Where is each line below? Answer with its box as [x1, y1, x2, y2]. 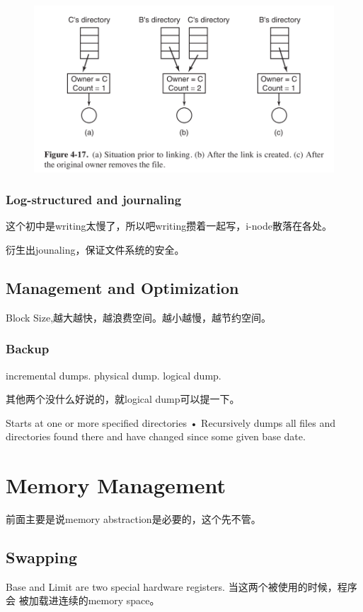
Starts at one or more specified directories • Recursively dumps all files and [6, 415, 335, 430]
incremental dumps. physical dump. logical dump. [6, 367, 221, 382]
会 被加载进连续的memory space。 [6, 593, 160, 608]
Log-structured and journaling [6, 191, 182, 208]
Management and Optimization [6, 276, 239, 298]
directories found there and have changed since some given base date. [6, 429, 306, 444]
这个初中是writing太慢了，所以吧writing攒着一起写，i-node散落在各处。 [6, 218, 332, 233]
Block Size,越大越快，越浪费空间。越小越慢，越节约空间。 [6, 310, 272, 324]
